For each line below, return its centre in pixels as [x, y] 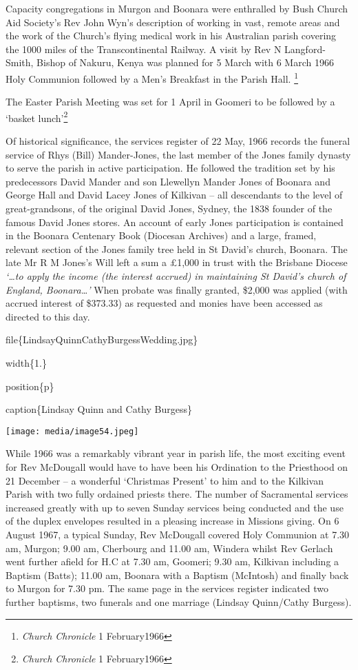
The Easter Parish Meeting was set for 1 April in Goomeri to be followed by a [170, 102]
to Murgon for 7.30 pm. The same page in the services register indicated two [167, 588]
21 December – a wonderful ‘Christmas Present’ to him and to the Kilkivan [165, 480]
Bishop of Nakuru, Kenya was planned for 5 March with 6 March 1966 [185, 62]
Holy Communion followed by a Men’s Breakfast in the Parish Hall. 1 [152, 77]
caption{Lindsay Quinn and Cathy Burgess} [99, 409]
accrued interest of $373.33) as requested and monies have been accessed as [164, 303]
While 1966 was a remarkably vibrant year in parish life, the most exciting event [176, 453]
